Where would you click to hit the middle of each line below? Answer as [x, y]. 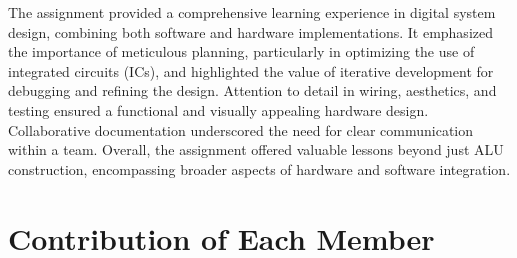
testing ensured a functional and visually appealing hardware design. [218, 109]
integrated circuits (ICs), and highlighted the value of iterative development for [251, 70]
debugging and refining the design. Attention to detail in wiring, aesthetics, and [252, 90]
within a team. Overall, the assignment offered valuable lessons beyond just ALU [256, 149]
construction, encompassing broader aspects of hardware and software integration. [259, 168]
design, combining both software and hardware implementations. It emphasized [250, 31]
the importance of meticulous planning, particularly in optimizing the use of [241, 51]
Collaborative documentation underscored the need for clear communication [241, 129]
